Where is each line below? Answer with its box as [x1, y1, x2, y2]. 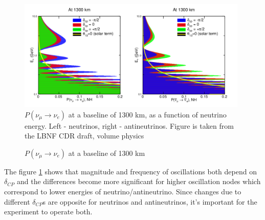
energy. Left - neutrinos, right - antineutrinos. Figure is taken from [25, 120, 234, 131]
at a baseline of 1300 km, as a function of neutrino [68, 109, 227, 119]
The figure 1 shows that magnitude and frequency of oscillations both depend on [4, 166, 257, 176]
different [4, 196, 30, 207]
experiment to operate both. [4, 206, 93, 217]
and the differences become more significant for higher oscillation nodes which [16, 176, 261, 187]
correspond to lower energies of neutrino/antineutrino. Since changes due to [4, 186, 241, 197]
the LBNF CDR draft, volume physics [25, 130, 144, 141]
